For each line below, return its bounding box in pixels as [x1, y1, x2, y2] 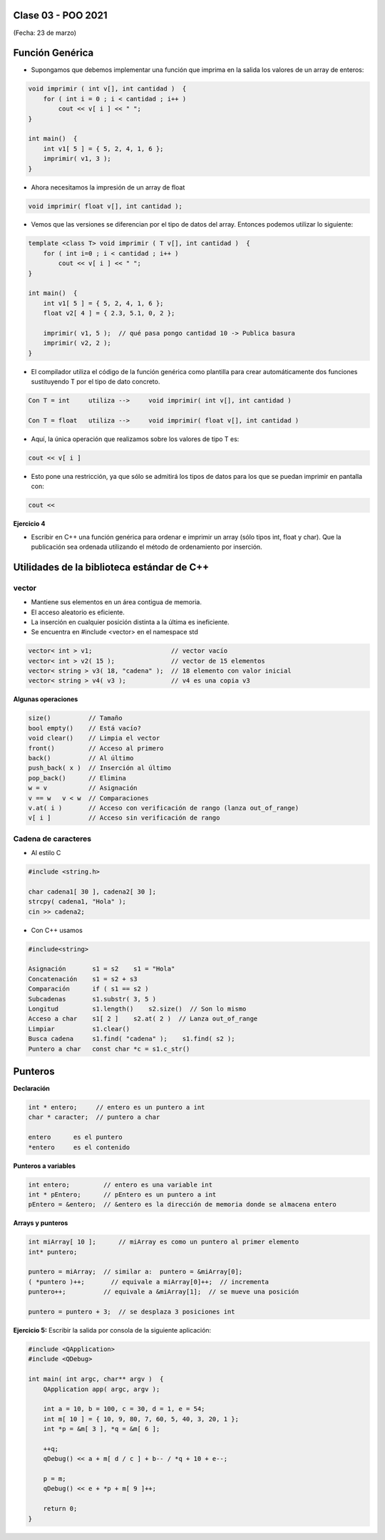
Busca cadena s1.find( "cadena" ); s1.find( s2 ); [28, 1035, 235, 1043]
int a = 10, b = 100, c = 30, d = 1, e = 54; [43, 1405, 205, 1413]
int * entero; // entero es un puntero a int [28, 1103, 205, 1111]
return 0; [43, 1504, 78, 1513]
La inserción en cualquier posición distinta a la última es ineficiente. [31, 617, 230, 626]
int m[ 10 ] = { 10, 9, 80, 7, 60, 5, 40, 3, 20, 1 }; [43, 1415, 239, 1423]
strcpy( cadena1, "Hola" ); [28, 898, 126, 906]
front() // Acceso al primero [28, 744, 164, 752]
